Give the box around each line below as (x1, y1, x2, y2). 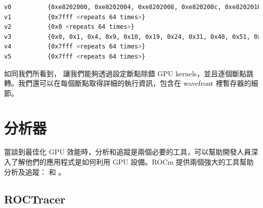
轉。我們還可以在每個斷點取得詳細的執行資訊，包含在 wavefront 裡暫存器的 (4, 78, 251, 88)
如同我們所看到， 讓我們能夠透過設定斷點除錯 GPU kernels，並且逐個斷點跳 (4, 68, 254, 78)
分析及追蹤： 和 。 (4, 166, 66, 177)
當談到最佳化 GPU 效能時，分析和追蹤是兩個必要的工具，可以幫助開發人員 (4, 146, 251, 157)
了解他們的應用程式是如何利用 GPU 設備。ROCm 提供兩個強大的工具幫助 (11, 157, 254, 167)
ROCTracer (4, 191, 66, 206)
